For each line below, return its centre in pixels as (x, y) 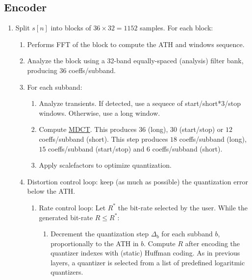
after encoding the (213, 243)
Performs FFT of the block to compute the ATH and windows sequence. (136, 44)
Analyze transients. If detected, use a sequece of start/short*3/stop (140, 103)
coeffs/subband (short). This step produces (103, 139)
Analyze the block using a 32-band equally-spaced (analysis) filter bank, (135, 61)
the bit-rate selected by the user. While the (183, 207)
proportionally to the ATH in (95, 243)
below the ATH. (51, 191)
